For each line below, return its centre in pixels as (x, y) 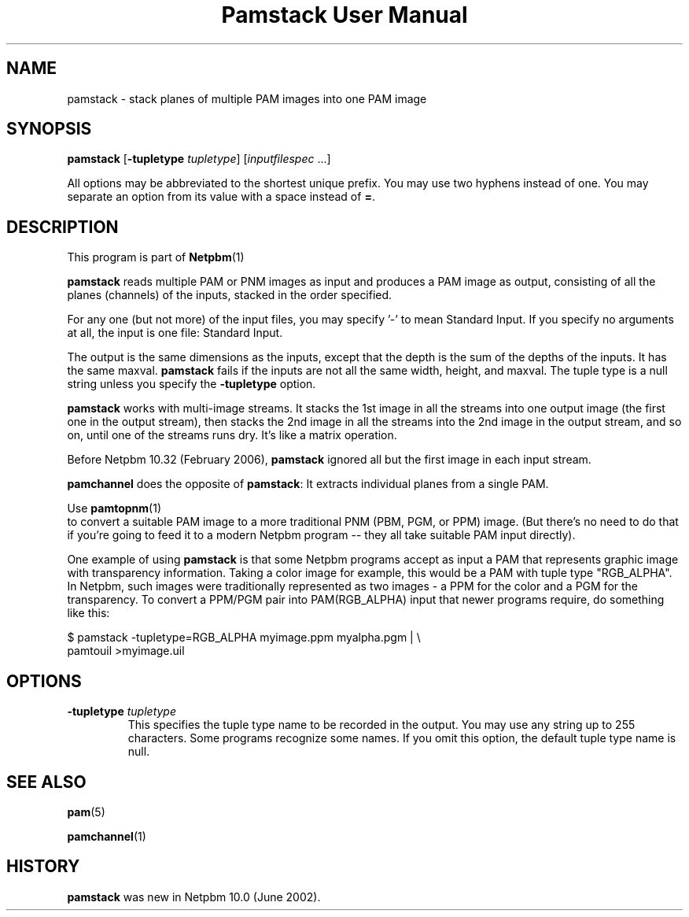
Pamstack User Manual (344, 15)
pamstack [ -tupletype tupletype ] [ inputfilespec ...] (199, 159)
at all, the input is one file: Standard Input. (175, 333)
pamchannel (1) (107, 836)
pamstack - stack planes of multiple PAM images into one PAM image (247, 98)
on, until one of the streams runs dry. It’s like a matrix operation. (232, 435)
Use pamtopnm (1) (114, 508)
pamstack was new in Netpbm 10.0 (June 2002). (194, 897)
